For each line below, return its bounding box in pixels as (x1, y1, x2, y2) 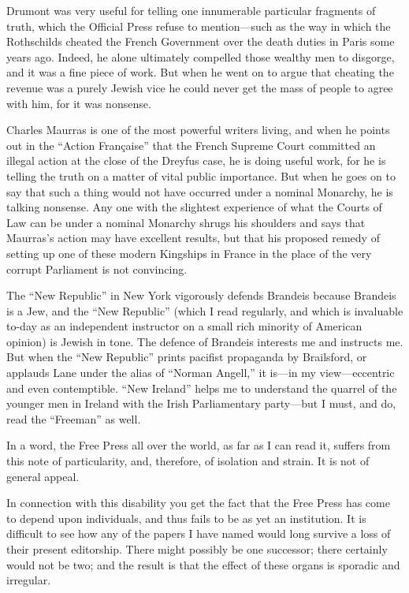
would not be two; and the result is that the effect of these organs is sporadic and (6, 556, 400, 572)
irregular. (6, 572, 51, 588)
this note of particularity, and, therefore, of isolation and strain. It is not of (6, 453, 370, 469)
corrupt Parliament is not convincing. (6, 260, 188, 277)
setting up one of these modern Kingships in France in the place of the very (6, 244, 372, 261)
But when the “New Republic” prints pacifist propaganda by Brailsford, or (6, 349, 367, 365)
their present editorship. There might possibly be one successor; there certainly (6, 541, 388, 557)
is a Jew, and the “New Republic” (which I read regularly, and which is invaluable (6, 302, 403, 319)
